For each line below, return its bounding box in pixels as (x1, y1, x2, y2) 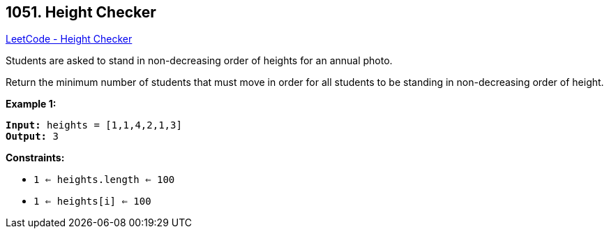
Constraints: (6, 152, 65, 164)
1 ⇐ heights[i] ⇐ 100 (33, 196, 151, 207)
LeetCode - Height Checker (6, 33, 133, 45)
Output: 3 (6, 131, 59, 142)
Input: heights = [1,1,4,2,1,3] (6, 119, 182, 131)
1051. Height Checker (6, 3, 156, 21)
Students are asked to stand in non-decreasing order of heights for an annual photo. (6, 54, 393, 67)
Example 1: (6, 98, 57, 110)
